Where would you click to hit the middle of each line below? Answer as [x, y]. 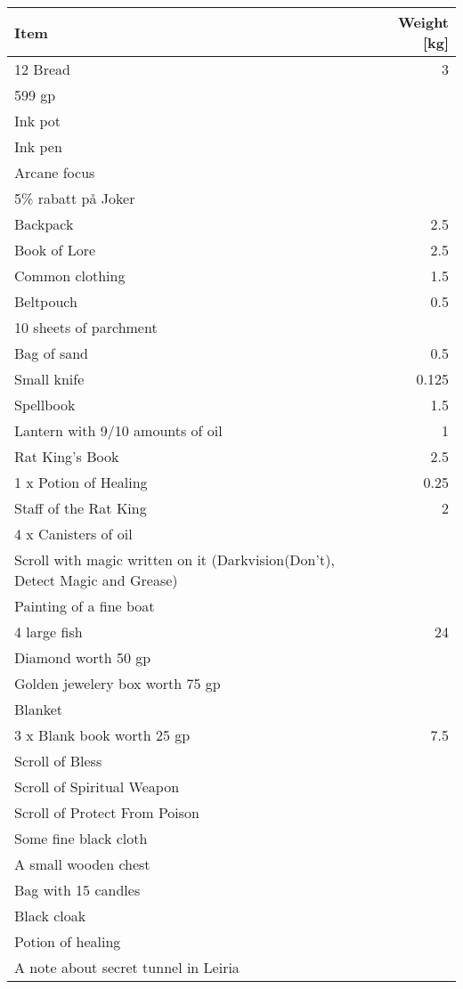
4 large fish [49, 632]
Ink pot [38, 121]
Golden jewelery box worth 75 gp [118, 683]
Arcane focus [55, 172]
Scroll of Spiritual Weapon [97, 786]
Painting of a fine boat [85, 606]
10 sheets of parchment [86, 327]
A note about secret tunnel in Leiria [127, 967]
